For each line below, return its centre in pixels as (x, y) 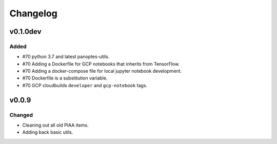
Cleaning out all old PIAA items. (56, 125)
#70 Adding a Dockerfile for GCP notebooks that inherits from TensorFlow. (101, 64)
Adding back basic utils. (48, 132)
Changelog (33, 13)
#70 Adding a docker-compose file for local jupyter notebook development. (102, 71)
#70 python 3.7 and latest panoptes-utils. (66, 57)
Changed (21, 115)
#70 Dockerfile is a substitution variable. (65, 78)
